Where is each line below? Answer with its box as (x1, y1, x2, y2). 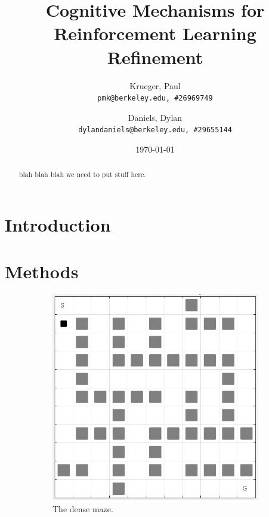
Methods (5, 259, 79, 284)
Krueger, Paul (129, 79, 181, 92)
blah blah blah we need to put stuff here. (18, 169, 146, 180)
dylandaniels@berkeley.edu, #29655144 (78, 126, 232, 135)
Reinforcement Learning (54, 21, 256, 45)
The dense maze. (52, 502, 113, 515)
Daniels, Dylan (128, 111, 183, 123)
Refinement (107, 44, 203, 69)
